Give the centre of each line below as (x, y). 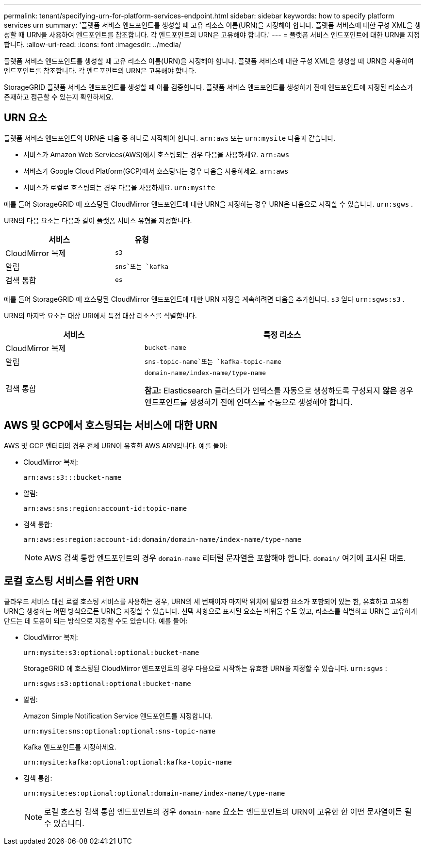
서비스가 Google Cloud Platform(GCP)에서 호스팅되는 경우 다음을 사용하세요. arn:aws (156, 171)
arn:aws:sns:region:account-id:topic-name (105, 508)
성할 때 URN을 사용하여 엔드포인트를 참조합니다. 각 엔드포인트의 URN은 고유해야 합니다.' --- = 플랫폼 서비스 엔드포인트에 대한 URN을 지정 (212, 35)
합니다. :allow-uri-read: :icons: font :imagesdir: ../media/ (93, 44)
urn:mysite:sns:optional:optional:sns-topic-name (120, 731)
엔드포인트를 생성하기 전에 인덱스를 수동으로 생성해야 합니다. (248, 402)
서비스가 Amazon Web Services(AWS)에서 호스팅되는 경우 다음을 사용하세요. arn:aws (156, 154)
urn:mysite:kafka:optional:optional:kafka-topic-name (128, 762)
